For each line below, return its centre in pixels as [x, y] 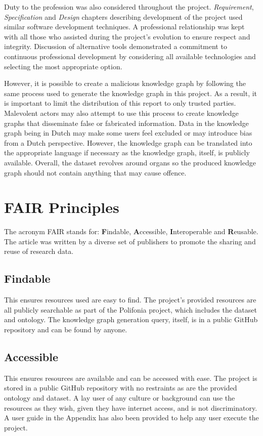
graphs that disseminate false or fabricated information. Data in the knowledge [126, 123]
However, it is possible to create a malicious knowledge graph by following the [125, 83]
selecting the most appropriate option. [63, 66]
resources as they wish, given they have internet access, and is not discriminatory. [131, 407]
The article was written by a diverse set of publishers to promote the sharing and [130, 241]
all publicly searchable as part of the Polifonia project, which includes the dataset [130, 309]
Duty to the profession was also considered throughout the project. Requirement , [129, 7]
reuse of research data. [39, 251]
